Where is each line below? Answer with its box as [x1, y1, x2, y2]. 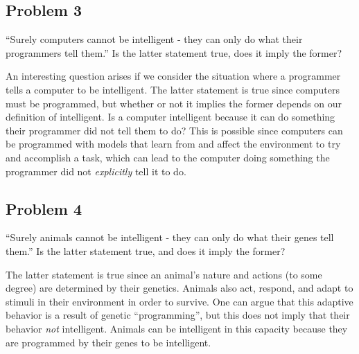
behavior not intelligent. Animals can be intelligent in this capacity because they [6, 321, 348, 335]
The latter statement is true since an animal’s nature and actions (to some [6, 267, 322, 281]
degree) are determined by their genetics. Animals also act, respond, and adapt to [6, 281, 353, 295]
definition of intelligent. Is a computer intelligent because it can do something [6, 109, 335, 124]
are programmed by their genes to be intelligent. [6, 335, 211, 349]
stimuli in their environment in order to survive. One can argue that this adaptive [6, 294, 353, 308]
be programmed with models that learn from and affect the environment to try [6, 136, 341, 151]
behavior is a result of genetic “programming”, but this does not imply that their [6, 308, 350, 322]
